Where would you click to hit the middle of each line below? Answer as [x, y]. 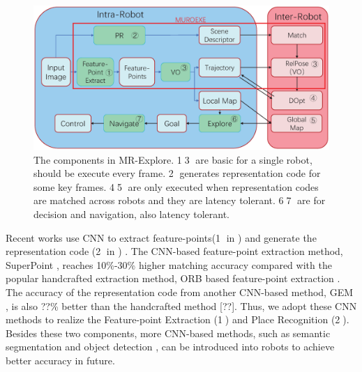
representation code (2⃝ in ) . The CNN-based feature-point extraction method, [174, 251]
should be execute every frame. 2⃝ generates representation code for [177, 173]
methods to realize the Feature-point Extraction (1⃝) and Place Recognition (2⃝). [178, 319]
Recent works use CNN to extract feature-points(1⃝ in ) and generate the [161, 237]
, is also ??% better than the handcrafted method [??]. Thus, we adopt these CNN [181, 305]
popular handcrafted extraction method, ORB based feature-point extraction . [173, 278]
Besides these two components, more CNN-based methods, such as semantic [168, 333]
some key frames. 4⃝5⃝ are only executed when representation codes [176, 186]
